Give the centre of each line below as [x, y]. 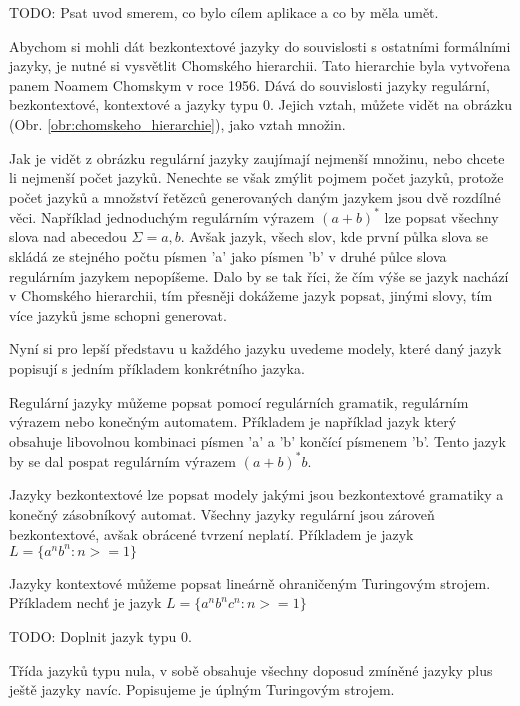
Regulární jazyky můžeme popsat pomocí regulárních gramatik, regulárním [239, 401]
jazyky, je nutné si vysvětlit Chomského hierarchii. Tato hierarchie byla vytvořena [260, 65]
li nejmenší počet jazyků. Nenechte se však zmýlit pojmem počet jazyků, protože [256, 177]
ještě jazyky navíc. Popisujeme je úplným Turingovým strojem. [202, 689]
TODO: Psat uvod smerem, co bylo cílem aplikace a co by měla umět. [224, 12]
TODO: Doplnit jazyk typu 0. [100, 635]
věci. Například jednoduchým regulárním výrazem [162, 216]
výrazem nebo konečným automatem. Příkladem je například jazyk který [233, 421]
